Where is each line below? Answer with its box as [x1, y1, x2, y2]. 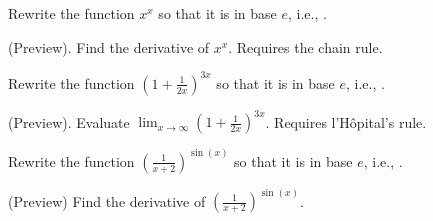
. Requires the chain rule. [228, 36, 383, 57]
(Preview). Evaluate [8, 111, 130, 132]
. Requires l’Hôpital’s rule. [265, 111, 427, 132]
